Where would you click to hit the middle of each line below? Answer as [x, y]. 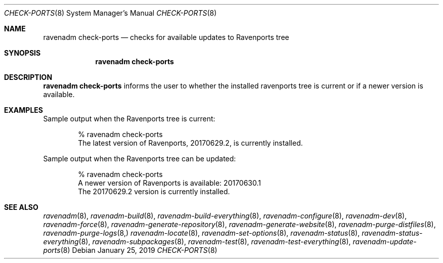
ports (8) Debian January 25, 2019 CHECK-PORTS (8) [130, 250]
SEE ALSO [21, 207]
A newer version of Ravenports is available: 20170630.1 [170, 183]
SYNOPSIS [23, 53]
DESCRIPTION [28, 77]
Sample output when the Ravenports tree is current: [129, 119]
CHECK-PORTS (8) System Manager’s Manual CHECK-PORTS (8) [110, 13]
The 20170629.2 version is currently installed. [154, 191]
